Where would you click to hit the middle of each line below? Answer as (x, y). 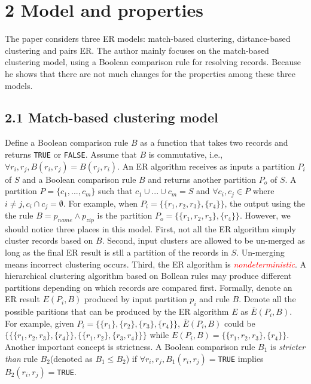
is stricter (288, 346)
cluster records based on (49, 240)
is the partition (125, 215)
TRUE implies (241, 358)
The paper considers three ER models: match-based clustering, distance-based (148, 39)
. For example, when (100, 203)
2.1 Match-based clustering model (112, 117)
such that (115, 191)
